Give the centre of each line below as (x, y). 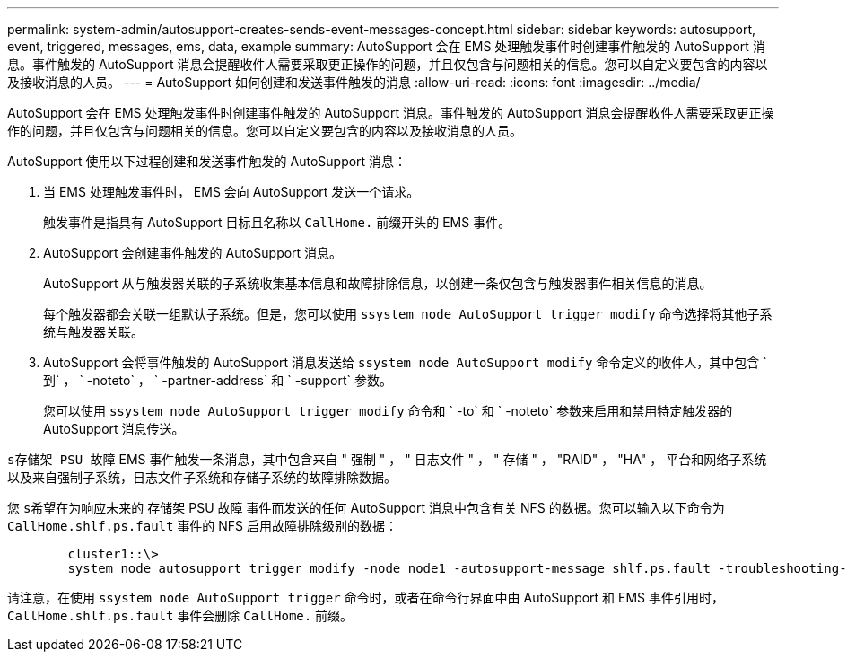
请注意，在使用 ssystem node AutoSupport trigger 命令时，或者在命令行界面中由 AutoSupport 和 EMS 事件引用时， (366, 597)
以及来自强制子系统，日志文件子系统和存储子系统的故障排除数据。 (202, 477)
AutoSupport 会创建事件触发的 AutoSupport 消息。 (193, 253)
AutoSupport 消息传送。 (114, 429)
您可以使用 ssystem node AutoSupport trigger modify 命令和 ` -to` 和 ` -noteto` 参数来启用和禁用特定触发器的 (388, 411)
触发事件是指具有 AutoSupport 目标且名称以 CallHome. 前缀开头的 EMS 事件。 (277, 222)
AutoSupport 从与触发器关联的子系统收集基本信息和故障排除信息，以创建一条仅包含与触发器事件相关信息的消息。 (378, 283)
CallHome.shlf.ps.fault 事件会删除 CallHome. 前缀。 (180, 615)
